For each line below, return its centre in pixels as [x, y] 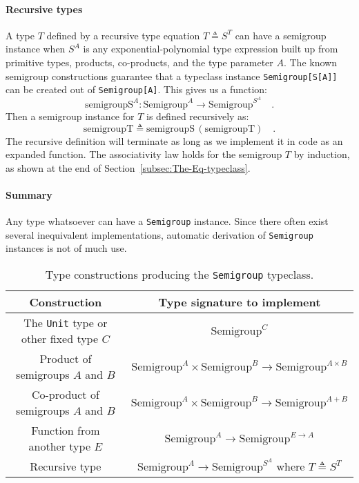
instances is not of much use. [66, 248]
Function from [66, 431]
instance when [36, 49]
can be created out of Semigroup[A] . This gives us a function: [137, 89]
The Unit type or [66, 323]
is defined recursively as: [198, 116]
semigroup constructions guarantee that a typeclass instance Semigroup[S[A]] [172, 76]
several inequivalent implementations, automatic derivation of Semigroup [159, 234]
